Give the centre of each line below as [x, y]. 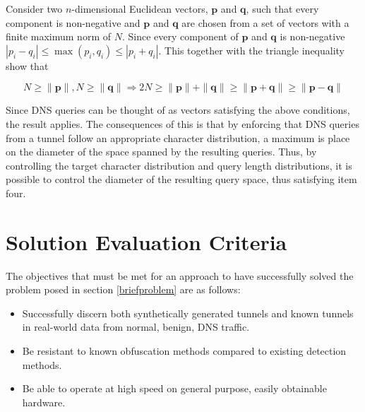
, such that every [282, 8]
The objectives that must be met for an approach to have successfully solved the [180, 275]
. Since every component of [180, 36]
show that [27, 65]
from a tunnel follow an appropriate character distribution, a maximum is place [178, 137]
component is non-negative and [73, 22]
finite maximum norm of [58, 36]
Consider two [34, 8]
